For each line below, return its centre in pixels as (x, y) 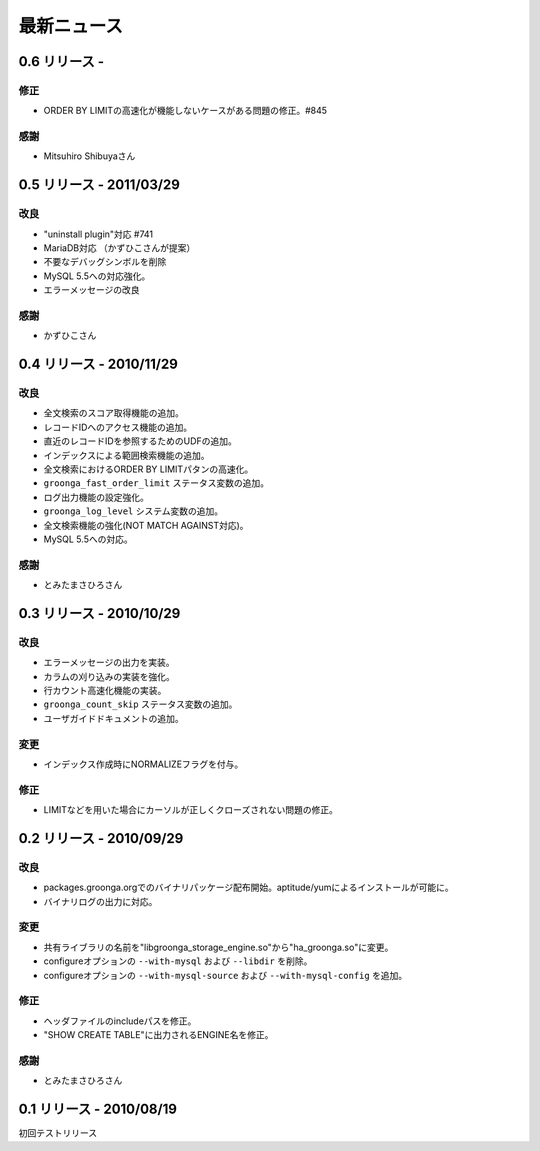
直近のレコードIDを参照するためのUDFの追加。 (140, 441)
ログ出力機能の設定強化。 (96, 497)
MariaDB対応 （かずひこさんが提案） (119, 248)
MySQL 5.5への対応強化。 (97, 276)
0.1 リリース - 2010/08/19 (97, 1109)
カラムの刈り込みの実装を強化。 (109, 676)
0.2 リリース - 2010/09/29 (101, 838)
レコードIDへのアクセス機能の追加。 (118, 427)
